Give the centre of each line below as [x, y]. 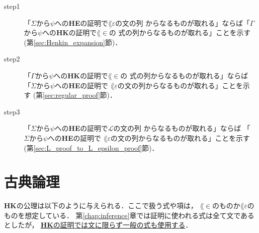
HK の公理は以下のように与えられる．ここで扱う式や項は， [101, 205]
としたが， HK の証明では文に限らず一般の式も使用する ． [98, 225]
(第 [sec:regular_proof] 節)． [75, 95]
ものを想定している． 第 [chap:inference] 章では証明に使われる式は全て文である [129, 215]
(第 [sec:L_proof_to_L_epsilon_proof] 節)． [91, 147]
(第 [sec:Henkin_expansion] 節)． [73, 42]
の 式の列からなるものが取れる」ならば [184, 75]
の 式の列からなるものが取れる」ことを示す [180, 32]
